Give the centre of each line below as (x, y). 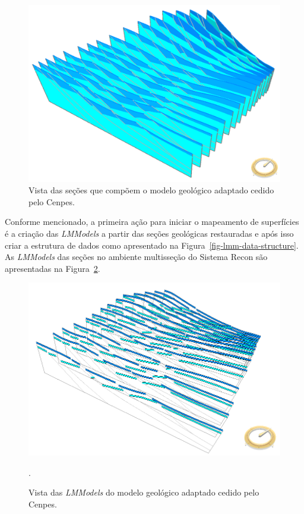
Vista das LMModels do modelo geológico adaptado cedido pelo (144, 492)
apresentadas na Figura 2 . (53, 268)
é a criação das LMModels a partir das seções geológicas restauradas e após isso (149, 234)
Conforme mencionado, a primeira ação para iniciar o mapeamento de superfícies (152, 222)
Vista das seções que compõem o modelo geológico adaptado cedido (151, 190)
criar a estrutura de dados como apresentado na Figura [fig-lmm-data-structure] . (152, 245)
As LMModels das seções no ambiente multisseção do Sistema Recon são (136, 257)
